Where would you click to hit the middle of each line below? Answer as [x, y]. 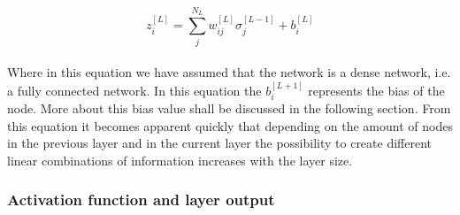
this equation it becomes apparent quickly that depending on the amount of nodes [230, 125]
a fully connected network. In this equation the [134, 90]
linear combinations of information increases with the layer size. [180, 160]
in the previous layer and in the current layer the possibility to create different [220, 143]
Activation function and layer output [141, 200]
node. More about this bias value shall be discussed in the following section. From [229, 107]
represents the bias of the [376, 90]
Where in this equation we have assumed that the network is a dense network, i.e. [229, 72]
